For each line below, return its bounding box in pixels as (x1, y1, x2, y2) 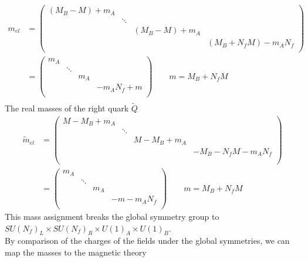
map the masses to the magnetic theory (5, 246, 147, 258)
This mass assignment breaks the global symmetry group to (5, 210, 219, 222)
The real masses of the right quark (5, 102, 129, 114)
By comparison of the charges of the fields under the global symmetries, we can (5, 234, 290, 247)
